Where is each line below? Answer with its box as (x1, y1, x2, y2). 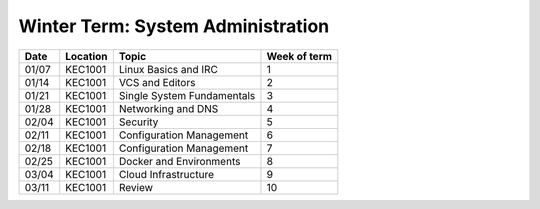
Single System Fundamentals (118, 88, 256, 102)
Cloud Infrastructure (118, 167, 215, 181)
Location (65, 49, 109, 63)
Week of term (266, 49, 333, 63)
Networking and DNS (118, 101, 219, 115)
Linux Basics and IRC (118, 62, 219, 76)
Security (118, 115, 159, 129)
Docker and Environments (118, 154, 241, 168)
